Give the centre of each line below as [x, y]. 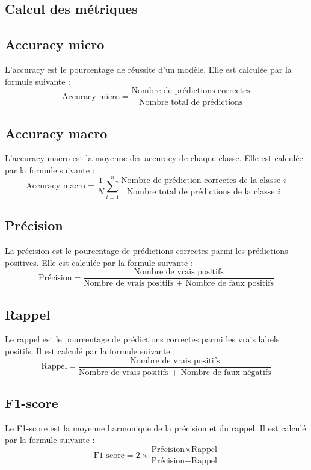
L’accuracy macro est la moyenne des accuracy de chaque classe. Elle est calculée [154, 158]
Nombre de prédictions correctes [191, 91]
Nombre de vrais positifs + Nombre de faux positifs [179, 284]
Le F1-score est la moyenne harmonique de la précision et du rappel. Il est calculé [155, 428]
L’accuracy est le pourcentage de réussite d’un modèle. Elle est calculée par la [148, 69]
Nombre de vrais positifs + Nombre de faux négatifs [175, 372]
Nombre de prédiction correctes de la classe [201, 180]
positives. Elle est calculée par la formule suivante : [99, 262]
